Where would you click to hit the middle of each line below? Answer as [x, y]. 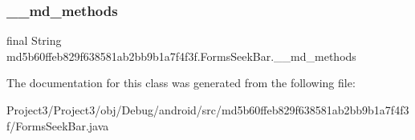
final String [34, 40]
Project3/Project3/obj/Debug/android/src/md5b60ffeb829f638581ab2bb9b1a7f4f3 [208, 110]
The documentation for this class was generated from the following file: [181, 83]
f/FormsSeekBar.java [58, 125]
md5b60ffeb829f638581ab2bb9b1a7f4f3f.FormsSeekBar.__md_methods [181, 56]
